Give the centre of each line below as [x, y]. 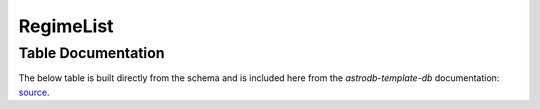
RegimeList [66, 26]
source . [34, 92]
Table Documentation [91, 53]
